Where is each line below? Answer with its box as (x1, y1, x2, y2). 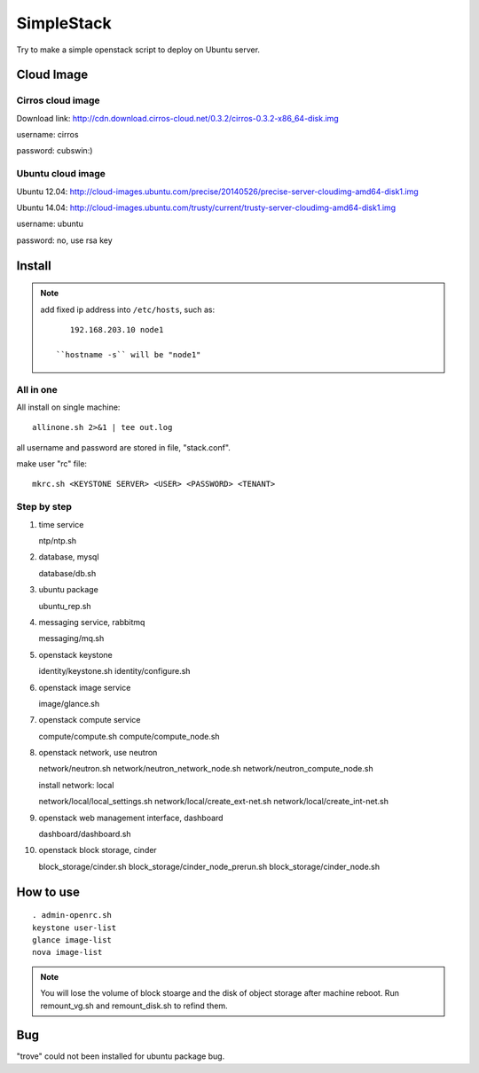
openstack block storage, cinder (38, 845, 157, 856)
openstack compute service (38, 715, 141, 725)
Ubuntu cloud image (16, 168, 106, 180)
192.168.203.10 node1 (69, 325, 164, 334)
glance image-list (32, 936, 113, 944)
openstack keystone (38, 649, 113, 660)
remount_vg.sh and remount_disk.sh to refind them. (40, 1000, 228, 1011)
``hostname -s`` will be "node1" (56, 349, 201, 359)
